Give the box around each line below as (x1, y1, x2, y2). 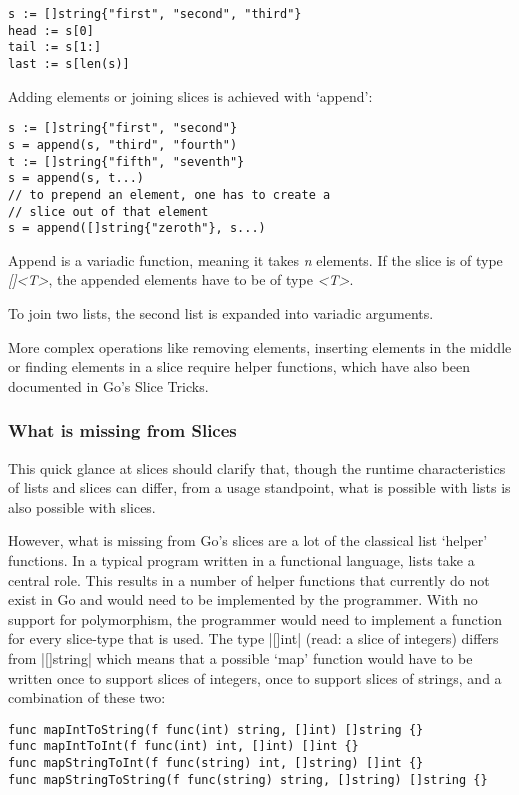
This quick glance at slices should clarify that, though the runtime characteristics (8, 457, 506, 478)
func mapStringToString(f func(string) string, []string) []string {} (8, 772, 488, 787)
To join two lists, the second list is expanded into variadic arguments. (8, 303, 434, 323)
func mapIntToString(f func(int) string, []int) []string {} (8, 722, 424, 737)
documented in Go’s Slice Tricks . (8, 375, 209, 396)
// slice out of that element (8, 204, 209, 219)
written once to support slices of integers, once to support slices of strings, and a (8, 667, 502, 688)
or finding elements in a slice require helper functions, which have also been (8, 356, 471, 377)
